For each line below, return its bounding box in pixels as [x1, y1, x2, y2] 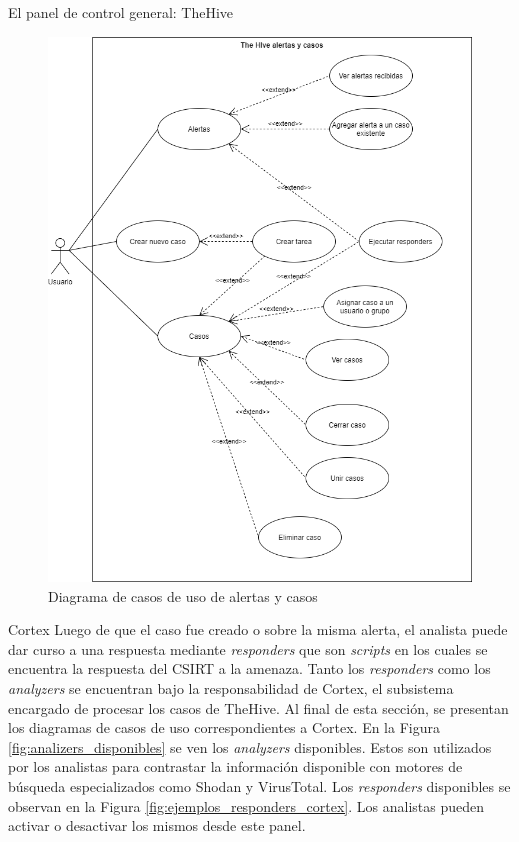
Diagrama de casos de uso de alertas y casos [48, 585, 318, 606]
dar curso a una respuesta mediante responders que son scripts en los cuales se [8, 638, 488, 659]
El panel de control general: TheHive [8, 2, 234, 22]
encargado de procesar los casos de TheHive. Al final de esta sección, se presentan [8, 697, 509, 718]
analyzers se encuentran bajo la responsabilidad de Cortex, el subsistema [8, 677, 454, 698]
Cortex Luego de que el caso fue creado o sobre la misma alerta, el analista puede [8, 619, 508, 640]
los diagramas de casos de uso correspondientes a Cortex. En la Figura [8, 717, 440, 738]
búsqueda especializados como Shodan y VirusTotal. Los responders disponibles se [8, 775, 511, 796]
